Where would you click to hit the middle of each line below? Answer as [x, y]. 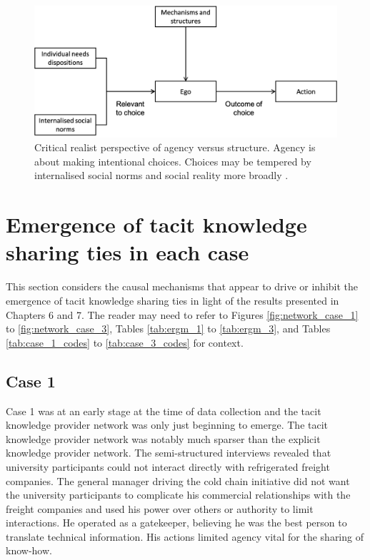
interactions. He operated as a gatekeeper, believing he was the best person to [176, 523]
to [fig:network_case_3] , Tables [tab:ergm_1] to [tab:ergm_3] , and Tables [168, 329]
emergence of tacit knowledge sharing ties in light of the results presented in [172, 300]
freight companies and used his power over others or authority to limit [160, 508]
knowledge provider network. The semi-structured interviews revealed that [169, 453]
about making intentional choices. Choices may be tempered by [173, 161]
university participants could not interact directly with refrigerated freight [168, 466]
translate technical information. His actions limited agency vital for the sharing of [185, 536]
